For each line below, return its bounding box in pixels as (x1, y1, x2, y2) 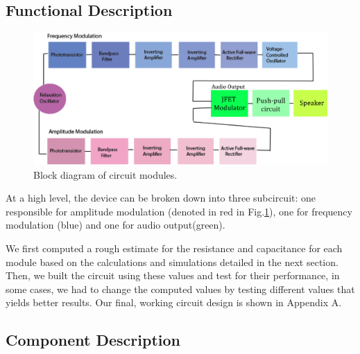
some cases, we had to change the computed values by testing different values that (6, 281, 355, 296)
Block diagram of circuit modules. (33, 167, 178, 182)
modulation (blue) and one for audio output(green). (6, 218, 225, 232)
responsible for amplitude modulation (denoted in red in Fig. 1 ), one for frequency (6, 204, 352, 218)
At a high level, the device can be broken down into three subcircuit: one (6, 191, 316, 205)
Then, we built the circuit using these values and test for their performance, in (6, 268, 340, 283)
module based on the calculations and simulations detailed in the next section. (6, 254, 338, 269)
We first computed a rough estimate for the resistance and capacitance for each (6, 241, 343, 256)
